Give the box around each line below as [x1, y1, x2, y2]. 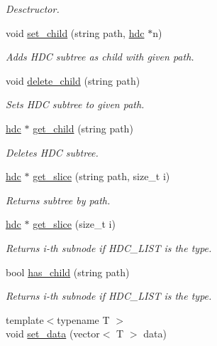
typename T [57, 312, 110, 327]
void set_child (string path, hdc [6, 25, 145, 40]
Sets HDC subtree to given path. [6, 97, 145, 112]
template [6, 312, 44, 327]
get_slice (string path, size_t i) [33, 169, 170, 184]
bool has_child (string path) [6, 264, 130, 279]
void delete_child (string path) [6, 73, 140, 88]
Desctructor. [6, 1, 60, 16]
